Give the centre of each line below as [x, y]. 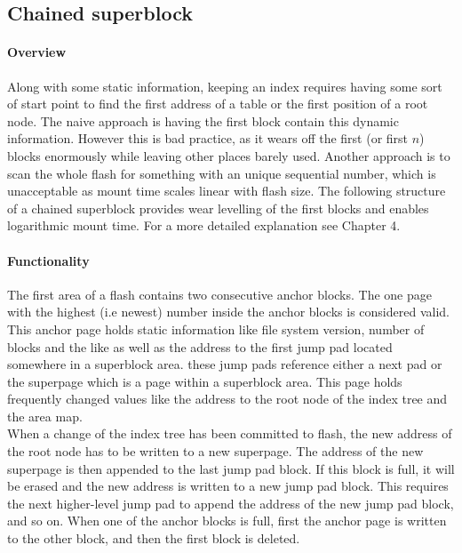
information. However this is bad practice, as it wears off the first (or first [208, 138]
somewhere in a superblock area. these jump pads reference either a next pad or [225, 364]
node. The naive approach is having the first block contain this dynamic [203, 120]
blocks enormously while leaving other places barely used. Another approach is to [229, 155]
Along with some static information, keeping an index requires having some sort [225, 86]
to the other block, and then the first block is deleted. [154, 538]
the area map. [45, 416]
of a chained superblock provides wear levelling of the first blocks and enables [218, 208]
